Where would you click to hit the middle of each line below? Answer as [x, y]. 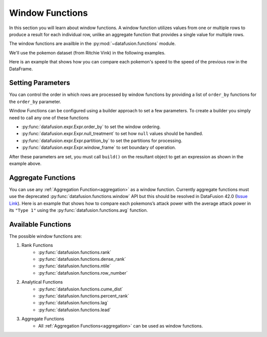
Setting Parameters [40, 83]
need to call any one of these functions [49, 118]
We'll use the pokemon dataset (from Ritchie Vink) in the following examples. [87, 52]
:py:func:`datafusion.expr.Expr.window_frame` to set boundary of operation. [99, 147]
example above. [25, 163]
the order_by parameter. [35, 101]
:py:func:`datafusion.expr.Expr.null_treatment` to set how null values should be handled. [112, 134]
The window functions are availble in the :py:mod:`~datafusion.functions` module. [92, 44]
